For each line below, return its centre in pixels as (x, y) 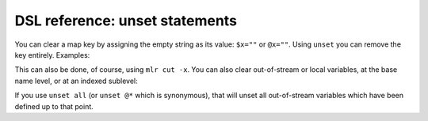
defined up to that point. (54, 106)
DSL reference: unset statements (126, 21)
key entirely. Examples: (52, 55)
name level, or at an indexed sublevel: (76, 81)
